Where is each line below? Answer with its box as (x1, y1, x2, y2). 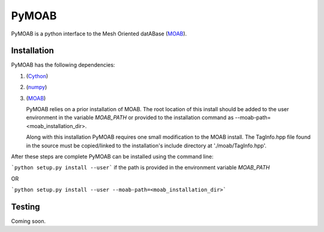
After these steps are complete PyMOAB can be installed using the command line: (11, 153, 214, 160)
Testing (11, 201, 40, 212)
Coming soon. (11, 218, 46, 225)
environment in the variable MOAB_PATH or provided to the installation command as (26, 114, 234, 121)
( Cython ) (26, 72, 49, 79)
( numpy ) (26, 84, 47, 91)
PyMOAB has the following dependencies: (11, 61, 115, 69)
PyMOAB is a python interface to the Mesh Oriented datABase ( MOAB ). (11, 30, 187, 37)
